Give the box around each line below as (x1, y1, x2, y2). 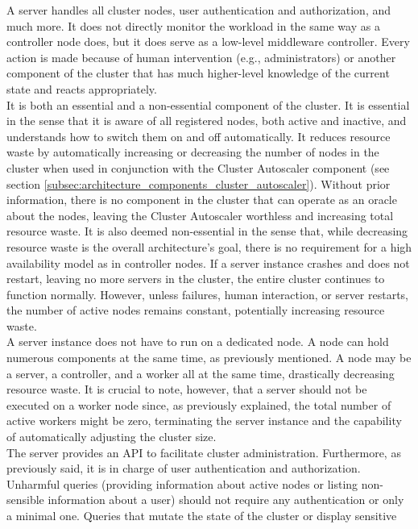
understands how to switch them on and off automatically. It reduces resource (6, 127, 391, 144)
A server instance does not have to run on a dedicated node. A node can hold (6, 333, 389, 350)
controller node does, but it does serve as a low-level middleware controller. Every (6, 33, 410, 50)
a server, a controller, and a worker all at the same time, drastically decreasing (6, 364, 395, 381)
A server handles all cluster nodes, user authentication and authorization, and (6, 2, 391, 18)
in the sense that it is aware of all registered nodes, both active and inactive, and (6, 112, 407, 129)
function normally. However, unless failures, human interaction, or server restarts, (6, 285, 408, 302)
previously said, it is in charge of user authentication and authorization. (6, 460, 361, 477)
